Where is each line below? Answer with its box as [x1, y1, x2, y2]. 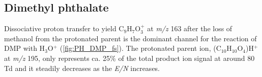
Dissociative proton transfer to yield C [4, 23, 124, 34]
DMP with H [4, 43, 45, 53]
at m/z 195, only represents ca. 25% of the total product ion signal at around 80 [4, 52, 255, 63]
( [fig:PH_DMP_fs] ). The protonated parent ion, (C [60, 43, 221, 53]
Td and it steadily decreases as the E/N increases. [4, 62, 160, 73]
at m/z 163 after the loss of [147, 23, 232, 34]
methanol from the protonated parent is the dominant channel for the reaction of [4, 33, 257, 43]
